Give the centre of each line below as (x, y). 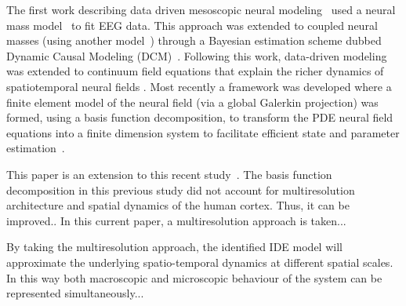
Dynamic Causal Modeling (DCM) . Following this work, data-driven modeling (197, 55)
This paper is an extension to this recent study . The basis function (169, 174)
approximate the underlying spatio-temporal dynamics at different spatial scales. (200, 262)
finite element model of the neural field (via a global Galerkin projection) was (192, 102)
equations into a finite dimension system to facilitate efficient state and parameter (203, 132)
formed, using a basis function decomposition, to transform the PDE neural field (200, 117)
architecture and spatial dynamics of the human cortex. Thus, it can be (178, 205)
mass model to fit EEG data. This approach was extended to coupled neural (192, 25)
